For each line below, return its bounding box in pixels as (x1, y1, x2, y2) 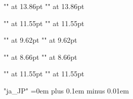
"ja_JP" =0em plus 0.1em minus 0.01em (4, 85, 129, 95)
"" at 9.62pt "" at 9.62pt (4, 35, 77, 45)
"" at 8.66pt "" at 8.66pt (4, 51, 77, 62)
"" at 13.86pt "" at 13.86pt (4, 1, 84, 11)
